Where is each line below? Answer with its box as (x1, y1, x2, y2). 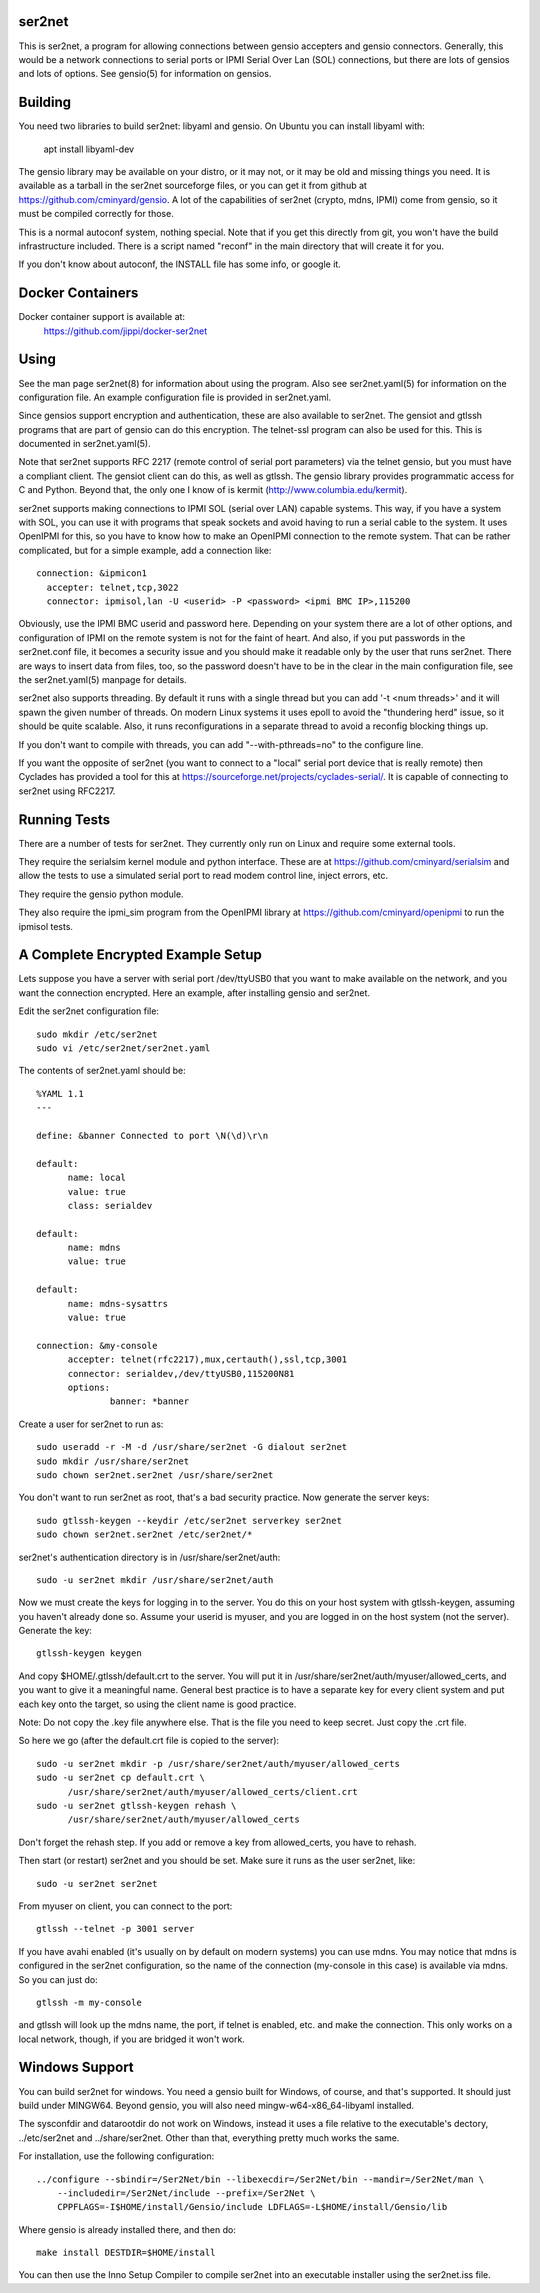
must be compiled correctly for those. (18, 208, 174, 220)
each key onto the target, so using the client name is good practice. (18, 1698, 297, 1710)
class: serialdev (67, 1200, 153, 1211)
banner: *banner (110, 1396, 190, 1407)
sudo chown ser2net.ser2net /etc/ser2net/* (36, 1529, 253, 1540)
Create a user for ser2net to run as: (18, 1418, 164, 1430)
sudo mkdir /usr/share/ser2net (36, 1455, 190, 1467)
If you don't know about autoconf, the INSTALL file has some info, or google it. (18, 258, 342, 270)
